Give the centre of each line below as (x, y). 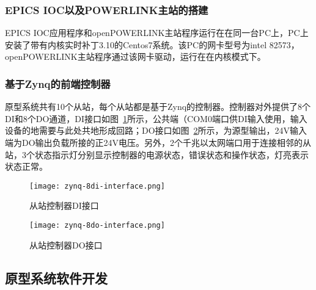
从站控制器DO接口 (66, 245)
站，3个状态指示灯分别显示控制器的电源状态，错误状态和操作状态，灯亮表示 (157, 154)
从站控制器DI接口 (64, 205)
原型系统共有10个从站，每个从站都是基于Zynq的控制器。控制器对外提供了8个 (158, 107)
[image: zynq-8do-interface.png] (97, 226)
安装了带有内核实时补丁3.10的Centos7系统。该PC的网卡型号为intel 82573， (152, 44)
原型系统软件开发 (56, 277)
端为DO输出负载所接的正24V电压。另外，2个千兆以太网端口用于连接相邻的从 (158, 142)
